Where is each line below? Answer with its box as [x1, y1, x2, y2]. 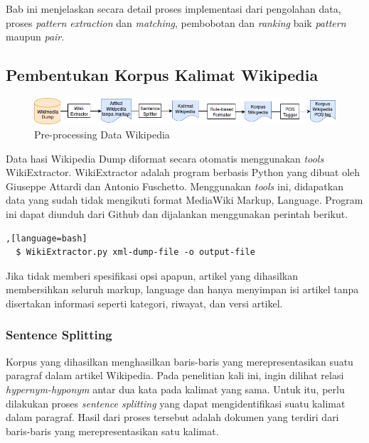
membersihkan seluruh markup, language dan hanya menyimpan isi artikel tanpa [6, 282, 359, 297]
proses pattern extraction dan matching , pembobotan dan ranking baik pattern [6, 15, 346, 30]
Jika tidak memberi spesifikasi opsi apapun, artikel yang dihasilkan [6, 268, 298, 283]
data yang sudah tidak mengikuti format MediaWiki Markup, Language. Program [6, 192, 363, 207]
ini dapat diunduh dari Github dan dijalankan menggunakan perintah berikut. [6, 206, 348, 221]
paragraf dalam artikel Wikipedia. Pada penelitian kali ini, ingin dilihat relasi [6, 368, 344, 383]
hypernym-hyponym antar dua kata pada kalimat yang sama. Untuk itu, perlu [6, 381, 345, 396]
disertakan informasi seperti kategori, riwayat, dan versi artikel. [6, 295, 283, 310]
